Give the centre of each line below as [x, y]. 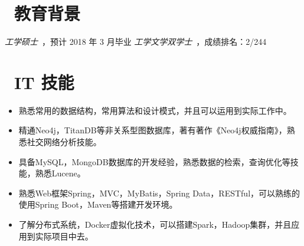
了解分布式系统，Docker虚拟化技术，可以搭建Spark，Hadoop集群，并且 [155, 224]
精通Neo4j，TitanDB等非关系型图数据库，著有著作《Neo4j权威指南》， [153, 130]
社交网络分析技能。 [64, 142]
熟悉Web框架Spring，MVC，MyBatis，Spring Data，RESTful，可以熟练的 [159, 193]
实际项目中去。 [64, 236]
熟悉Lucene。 [60, 173]
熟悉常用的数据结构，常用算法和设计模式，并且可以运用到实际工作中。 [155, 110]
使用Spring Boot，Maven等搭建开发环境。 [98, 204]
